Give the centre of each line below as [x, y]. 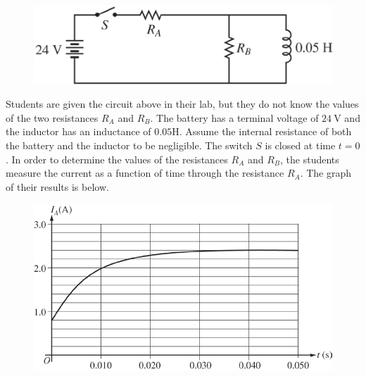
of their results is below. [57, 186]
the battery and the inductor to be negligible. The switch [129, 145]
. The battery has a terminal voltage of [234, 117]
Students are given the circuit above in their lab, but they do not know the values [182, 104]
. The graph [326, 173]
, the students [310, 159]
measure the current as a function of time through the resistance [145, 173]
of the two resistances [52, 117]
